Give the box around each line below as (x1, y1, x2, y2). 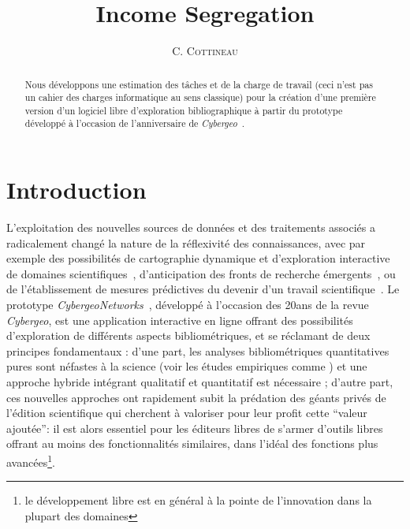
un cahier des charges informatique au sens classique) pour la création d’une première (24, 91, 376, 104)
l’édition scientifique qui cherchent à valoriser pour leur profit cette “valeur (6, 404, 367, 421)
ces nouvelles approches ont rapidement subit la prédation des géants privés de (6, 389, 386, 405)
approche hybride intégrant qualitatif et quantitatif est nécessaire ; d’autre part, (6, 374, 393, 390)
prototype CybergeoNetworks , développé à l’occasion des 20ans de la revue (6, 296, 369, 313)
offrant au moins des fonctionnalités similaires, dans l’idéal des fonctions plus (6, 435, 378, 452)
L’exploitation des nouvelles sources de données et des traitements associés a (6, 219, 376, 236)
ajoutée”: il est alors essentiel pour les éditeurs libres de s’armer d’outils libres (6, 419, 383, 436)
